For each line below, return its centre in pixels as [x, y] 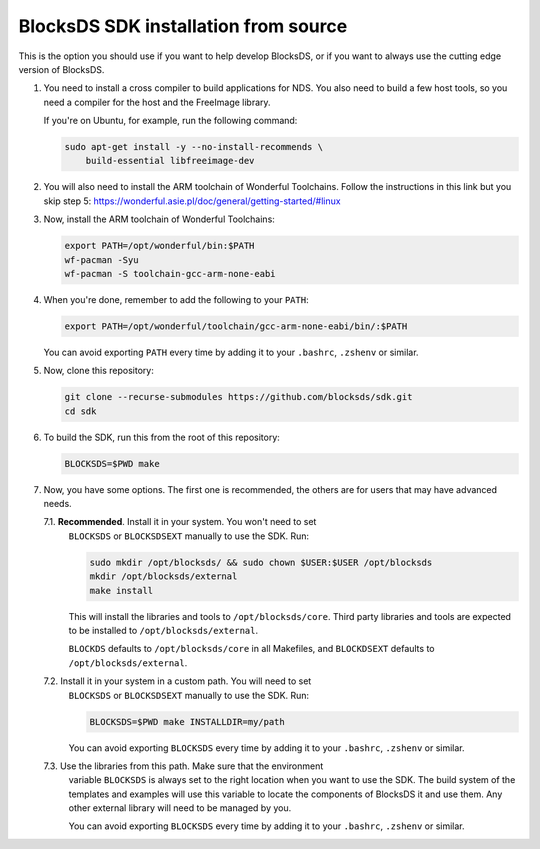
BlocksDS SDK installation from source [183, 26]
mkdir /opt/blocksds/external [163, 576]
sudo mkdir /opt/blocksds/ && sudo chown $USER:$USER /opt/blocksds [261, 562]
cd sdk [80, 411]
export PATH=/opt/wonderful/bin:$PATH [159, 246]
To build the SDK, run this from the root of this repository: [161, 437]
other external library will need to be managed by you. [180, 808]
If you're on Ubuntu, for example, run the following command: [170, 121]
